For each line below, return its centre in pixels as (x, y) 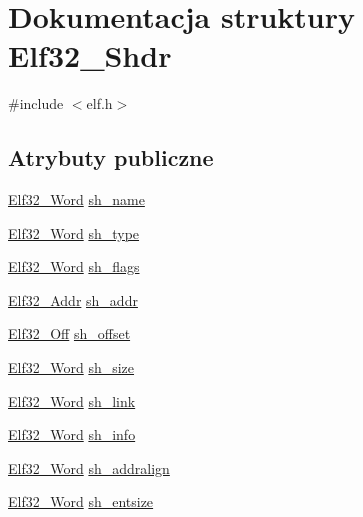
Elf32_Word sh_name (76, 199)
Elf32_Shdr (90, 55)
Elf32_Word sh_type (74, 232)
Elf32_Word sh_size (71, 367)
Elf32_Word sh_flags (74, 266)
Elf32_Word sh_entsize (81, 501)
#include (36, 103)
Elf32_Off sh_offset (69, 333)
